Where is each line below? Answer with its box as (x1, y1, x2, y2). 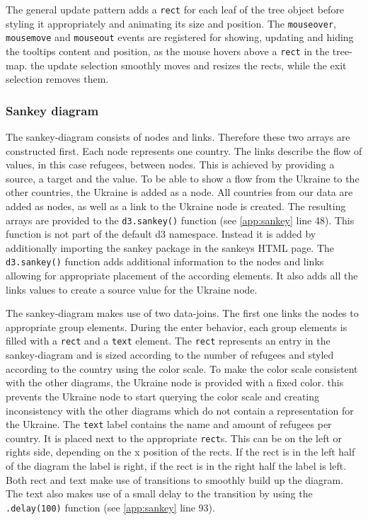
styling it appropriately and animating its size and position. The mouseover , (6, 16, 336, 30)
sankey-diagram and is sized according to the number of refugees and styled (6, 347, 334, 362)
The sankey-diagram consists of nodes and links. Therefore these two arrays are (6, 129, 350, 144)
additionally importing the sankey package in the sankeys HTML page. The (6, 240, 335, 255)
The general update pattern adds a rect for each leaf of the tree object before (6, 2, 345, 16)
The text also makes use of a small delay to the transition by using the (6, 486, 313, 501)
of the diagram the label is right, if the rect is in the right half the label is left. (6, 458, 347, 473)
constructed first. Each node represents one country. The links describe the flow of (6, 143, 362, 158)
